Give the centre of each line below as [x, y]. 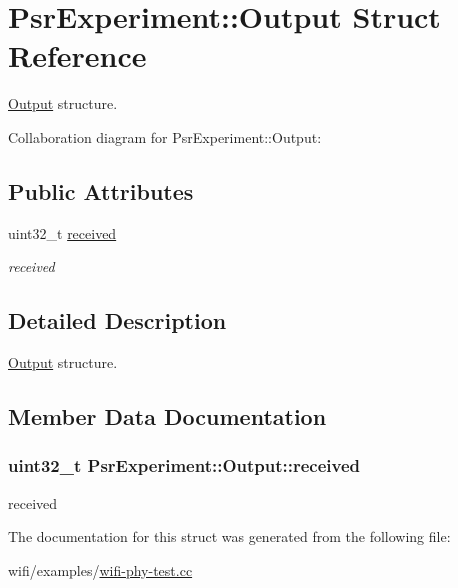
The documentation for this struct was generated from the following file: [229, 536]
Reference [77, 55]
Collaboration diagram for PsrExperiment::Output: [165, 136]
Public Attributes [101, 190]
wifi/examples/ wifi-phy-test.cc [100, 569]
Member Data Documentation [167, 416]
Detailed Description [117, 320]
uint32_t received [62, 232]
